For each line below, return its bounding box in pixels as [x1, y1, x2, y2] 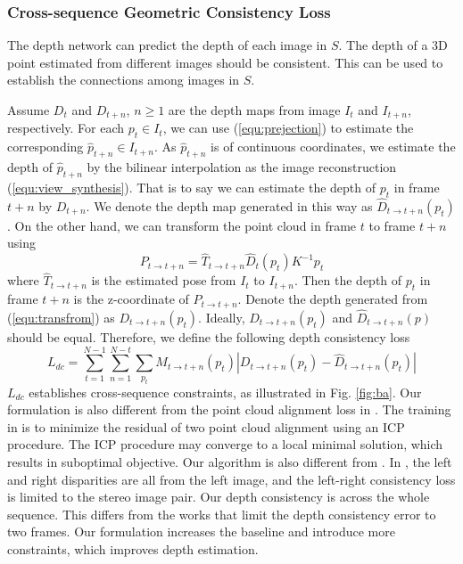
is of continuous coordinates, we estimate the [211, 137, 456, 156]
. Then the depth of [294, 271, 402, 290]
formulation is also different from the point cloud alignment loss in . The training [7, 400, 451, 419]
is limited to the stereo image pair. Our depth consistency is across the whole [7, 487, 430, 506]
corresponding [7, 137, 84, 156]
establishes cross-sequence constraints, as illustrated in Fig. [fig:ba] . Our [29, 382, 422, 401]
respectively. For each [7, 119, 125, 137]
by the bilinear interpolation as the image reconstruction [87, 158, 397, 176]
